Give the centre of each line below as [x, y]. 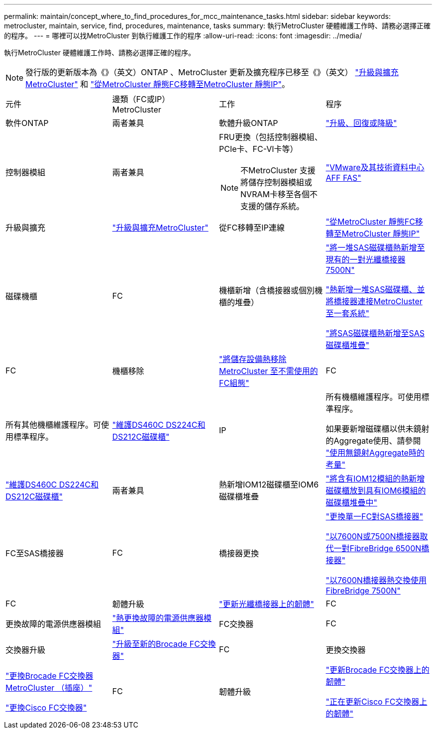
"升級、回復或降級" [361, 123]
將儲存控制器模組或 [276, 182]
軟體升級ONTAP [249, 123]
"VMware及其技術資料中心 [375, 167]
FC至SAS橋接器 [35, 553]
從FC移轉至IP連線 [252, 228]
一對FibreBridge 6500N [378, 548]
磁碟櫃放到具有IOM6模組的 [376, 490]
